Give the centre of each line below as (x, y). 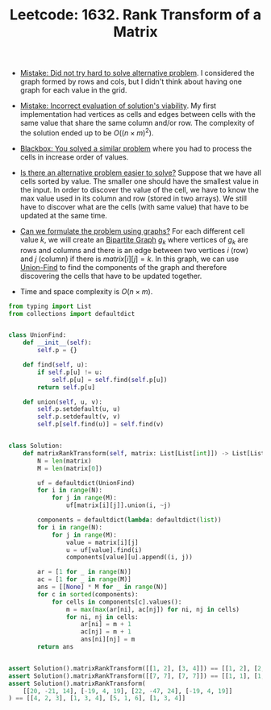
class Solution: (35, 446)
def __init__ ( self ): (57, 343)
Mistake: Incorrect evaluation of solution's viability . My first (118, 106)
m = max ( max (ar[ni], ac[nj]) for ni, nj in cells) (153, 609)
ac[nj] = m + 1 (106, 632)
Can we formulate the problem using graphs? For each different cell (132, 230)
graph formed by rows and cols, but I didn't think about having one (131, 81)
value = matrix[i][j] (102, 542)
